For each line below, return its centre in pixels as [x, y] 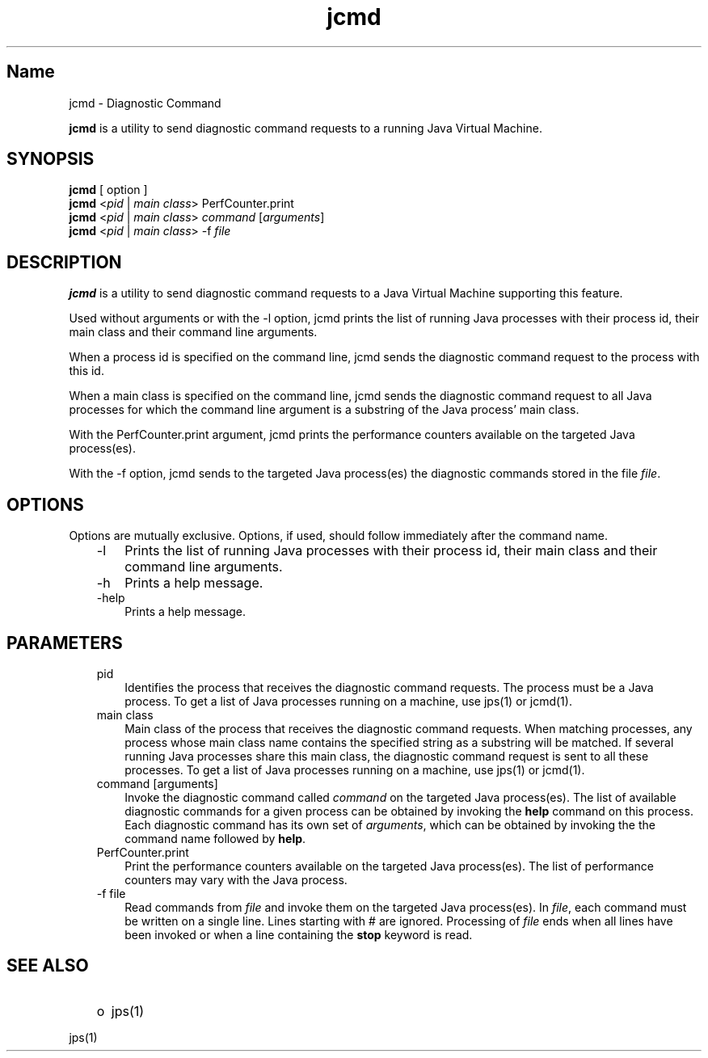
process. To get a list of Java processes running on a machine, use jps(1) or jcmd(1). [348, 701]
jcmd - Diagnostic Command [145, 103]
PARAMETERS [65, 643]
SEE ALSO [48, 966]
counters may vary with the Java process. [236, 879]
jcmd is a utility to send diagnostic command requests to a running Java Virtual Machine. [306, 128]
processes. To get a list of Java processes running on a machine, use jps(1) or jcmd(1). [355, 769]
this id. [86, 371]
